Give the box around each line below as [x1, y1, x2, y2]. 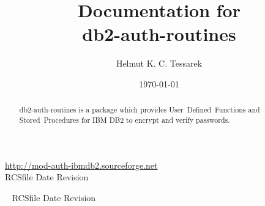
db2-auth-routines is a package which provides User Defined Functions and [19, 105, 260, 115]
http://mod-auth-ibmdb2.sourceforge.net [5, 158, 158, 171]
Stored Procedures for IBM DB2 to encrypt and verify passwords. [19, 114, 230, 125]
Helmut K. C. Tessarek [116, 57, 203, 70]
